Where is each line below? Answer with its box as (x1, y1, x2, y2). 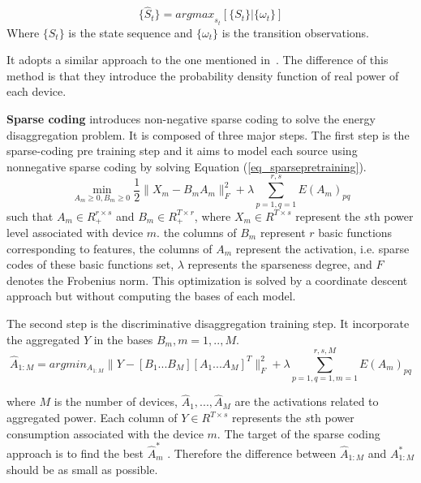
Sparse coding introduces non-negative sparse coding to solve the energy (6, 110, 376, 127)
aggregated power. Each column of (6, 409, 178, 426)
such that (6, 207, 54, 224)
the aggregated (6, 330, 80, 347)
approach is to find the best (6, 444, 144, 461)
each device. (6, 83, 67, 100)
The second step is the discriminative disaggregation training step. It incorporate (6, 314, 410, 331)
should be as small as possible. (6, 460, 158, 477)
